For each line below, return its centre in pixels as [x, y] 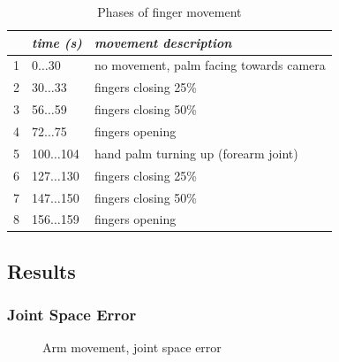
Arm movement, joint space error [132, 347]
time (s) [57, 42]
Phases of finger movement [169, 12]
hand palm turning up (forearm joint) [196, 153]
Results [41, 270]
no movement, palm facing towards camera [210, 65]
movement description [163, 42]
